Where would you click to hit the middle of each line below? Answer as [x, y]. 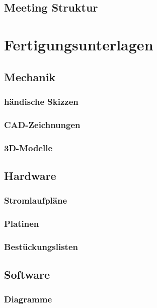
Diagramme [28, 299]
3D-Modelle [28, 147]
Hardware [30, 175]
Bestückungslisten [41, 246]
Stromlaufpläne [36, 200]
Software [27, 274]
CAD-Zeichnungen [42, 124]
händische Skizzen [41, 101]
